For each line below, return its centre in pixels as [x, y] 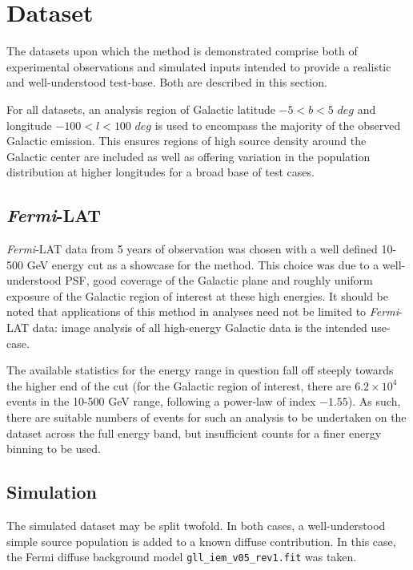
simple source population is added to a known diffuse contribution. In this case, [201, 541]
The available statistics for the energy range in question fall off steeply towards [200, 370]
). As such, [374, 401]
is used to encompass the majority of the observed [278, 125]
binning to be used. [54, 449]
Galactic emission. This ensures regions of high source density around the [186, 141]
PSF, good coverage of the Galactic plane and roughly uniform [219, 280]
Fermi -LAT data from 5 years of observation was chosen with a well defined [192, 249]
